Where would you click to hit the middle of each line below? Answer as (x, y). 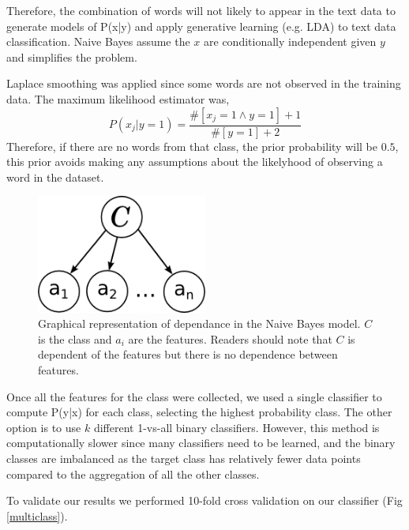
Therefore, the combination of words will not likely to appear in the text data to (201, 10)
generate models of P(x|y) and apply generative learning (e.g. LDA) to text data (201, 26)
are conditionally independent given (290, 41)
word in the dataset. (55, 177)
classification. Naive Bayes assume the (98, 41)
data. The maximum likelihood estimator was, (118, 98)
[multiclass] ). (37, 515)
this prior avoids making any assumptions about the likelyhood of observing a (195, 162)
